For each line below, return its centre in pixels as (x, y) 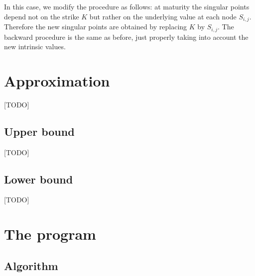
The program (50, 234)
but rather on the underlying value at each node (163, 16)
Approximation (57, 80)
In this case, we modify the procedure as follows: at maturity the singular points (127, 6)
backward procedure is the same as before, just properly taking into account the (126, 37)
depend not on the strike (42, 16)
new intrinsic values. (35, 46)
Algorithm (31, 265)
